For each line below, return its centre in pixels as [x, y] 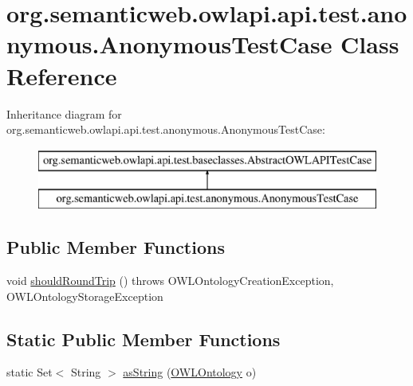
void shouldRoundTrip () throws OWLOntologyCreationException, [170, 281]
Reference [62, 75]
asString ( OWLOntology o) [190, 372]
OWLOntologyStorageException [85, 296]
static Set [29, 372]
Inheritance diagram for [64, 113]
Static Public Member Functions [144, 339]
